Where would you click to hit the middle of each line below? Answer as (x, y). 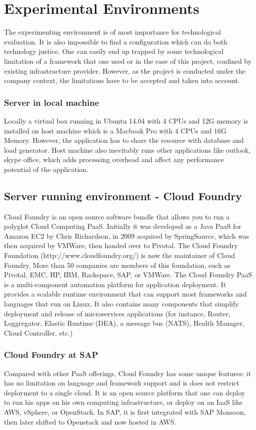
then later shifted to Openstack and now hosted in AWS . (90, 421)
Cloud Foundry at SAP (51, 355)
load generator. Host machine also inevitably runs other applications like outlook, (128, 150)
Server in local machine (52, 102)
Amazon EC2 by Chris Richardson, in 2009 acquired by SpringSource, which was (127, 236)
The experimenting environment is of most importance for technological (112, 32)
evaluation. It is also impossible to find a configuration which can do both (116, 41)
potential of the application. (46, 169)
